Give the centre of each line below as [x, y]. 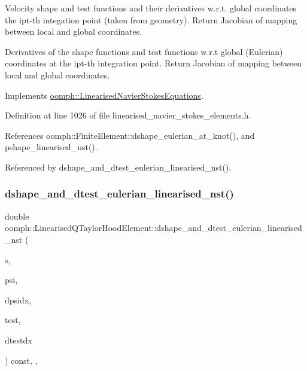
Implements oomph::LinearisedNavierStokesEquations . [104, 95]
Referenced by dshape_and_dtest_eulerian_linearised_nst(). [118, 167]
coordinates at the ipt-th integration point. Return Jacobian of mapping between [153, 63]
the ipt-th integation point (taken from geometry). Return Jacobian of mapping [151, 19]
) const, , [21, 360]
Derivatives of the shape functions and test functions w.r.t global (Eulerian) [144, 51]
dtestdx [19, 340]
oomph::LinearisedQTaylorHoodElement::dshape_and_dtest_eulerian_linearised [153, 228]
